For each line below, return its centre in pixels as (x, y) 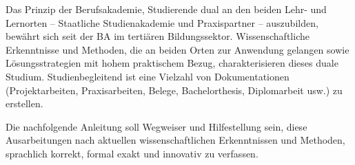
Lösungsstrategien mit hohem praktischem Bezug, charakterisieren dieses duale (172, 63)
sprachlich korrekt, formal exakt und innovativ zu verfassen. (132, 153)
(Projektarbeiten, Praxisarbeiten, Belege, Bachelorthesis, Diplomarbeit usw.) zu (174, 90)
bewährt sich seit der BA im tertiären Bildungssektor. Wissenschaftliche (158, 36)
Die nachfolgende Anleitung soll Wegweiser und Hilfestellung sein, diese (156, 126)
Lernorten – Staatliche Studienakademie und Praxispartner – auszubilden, (162, 22)
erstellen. (24, 103)
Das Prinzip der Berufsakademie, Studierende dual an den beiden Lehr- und (166, 9)
